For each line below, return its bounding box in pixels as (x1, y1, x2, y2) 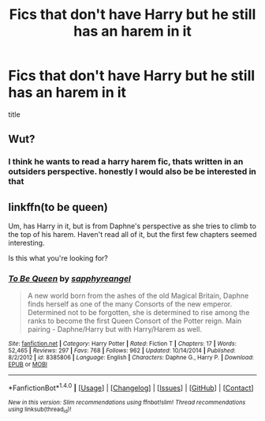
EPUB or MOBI (8, 361, 47, 369)
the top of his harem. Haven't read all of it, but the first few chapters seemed (8, 230, 257, 239)
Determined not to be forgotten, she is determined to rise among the (27, 308, 250, 318)
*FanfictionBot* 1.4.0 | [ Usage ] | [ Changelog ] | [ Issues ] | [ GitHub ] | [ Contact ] (8, 382, 254, 393)
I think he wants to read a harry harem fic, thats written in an (8, 156, 244, 167)
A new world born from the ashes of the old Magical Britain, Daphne (27, 291, 249, 301)
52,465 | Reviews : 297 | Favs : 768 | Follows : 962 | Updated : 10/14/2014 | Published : (8, 347, 236, 355)
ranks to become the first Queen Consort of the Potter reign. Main (27, 316, 242, 325)
